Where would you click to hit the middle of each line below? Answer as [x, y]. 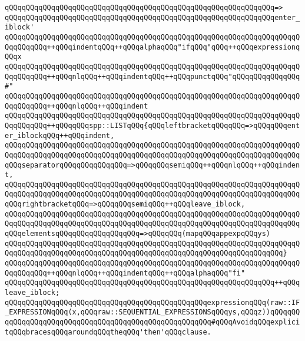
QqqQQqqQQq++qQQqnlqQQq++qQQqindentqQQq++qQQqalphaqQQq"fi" [125, 273]
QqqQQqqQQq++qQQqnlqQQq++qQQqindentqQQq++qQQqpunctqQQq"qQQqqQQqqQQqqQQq [152, 76]
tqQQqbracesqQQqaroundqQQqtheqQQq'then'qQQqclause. [108, 332]
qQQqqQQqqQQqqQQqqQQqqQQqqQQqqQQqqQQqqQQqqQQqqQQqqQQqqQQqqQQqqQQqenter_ [152, 17]
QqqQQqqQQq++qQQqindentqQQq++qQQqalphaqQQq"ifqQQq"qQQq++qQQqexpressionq [152, 47]
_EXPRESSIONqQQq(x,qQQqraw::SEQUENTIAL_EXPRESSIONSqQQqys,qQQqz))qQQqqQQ [152, 312]
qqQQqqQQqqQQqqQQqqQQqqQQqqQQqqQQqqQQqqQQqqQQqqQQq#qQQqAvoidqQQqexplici [152, 322]
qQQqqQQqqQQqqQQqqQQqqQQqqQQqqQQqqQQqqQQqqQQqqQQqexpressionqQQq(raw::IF [152, 302]
